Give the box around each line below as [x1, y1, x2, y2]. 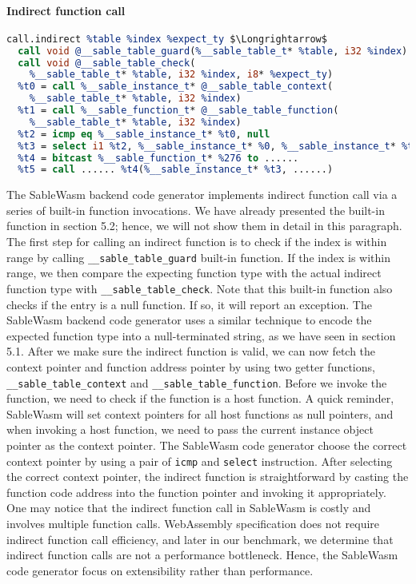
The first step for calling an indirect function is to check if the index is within [6, 233, 387, 250]
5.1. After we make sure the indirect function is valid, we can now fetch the [6, 343, 376, 360]
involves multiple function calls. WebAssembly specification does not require [6, 515, 380, 532]
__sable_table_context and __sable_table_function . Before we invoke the [6, 374, 387, 391]
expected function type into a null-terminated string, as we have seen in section [6, 327, 396, 344]
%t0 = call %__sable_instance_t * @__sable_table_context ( [18, 81, 334, 93]
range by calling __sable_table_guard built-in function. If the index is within [6, 248, 390, 265]
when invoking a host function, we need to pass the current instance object [6, 421, 374, 438]
